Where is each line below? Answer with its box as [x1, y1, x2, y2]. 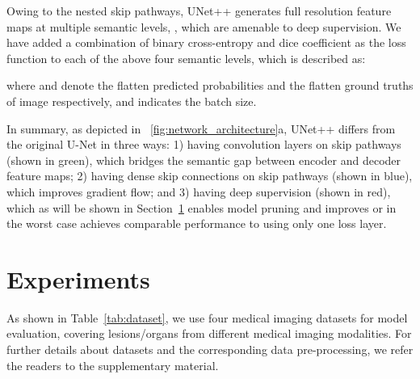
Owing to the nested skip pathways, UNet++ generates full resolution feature [6, 2, 392, 19]
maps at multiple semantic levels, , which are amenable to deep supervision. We [6, 18, 401, 35]
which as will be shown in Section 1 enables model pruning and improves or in [6, 199, 397, 216]
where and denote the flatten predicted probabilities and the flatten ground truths [6, 77, 414, 94]
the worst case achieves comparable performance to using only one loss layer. [6, 215, 387, 232]
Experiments [6, 262, 150, 295]
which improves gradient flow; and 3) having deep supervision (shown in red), [6, 183, 391, 200]
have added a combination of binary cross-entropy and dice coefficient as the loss [6, 34, 406, 51]
